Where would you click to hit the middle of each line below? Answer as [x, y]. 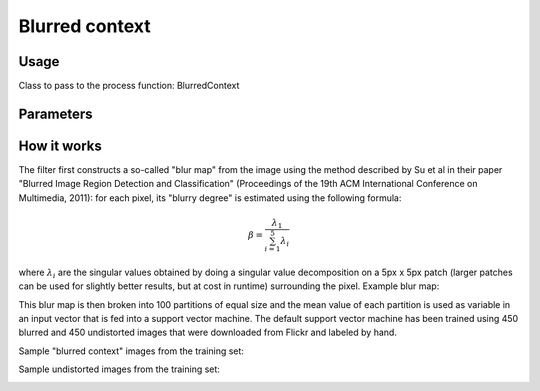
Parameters [55, 113]
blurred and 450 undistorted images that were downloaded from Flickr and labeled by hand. [207, 332]
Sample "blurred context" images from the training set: [131, 351]
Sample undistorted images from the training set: [119, 369]
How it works [60, 145]
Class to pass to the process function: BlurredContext [129, 86]
